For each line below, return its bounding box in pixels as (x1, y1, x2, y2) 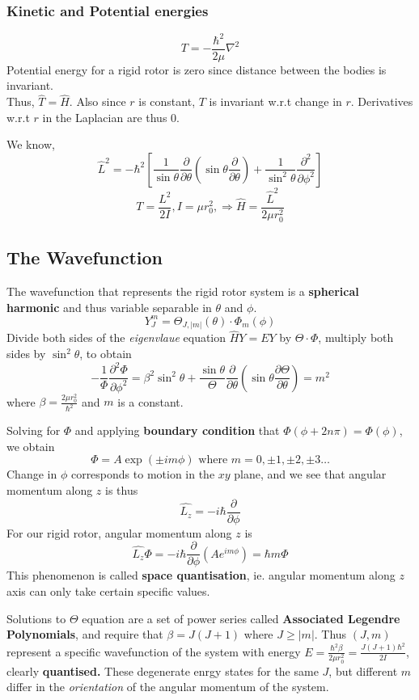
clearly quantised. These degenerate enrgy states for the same (6, 662, 319, 679)
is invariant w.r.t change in (209, 93, 342, 110)
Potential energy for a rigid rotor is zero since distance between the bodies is (6, 61, 387, 78)
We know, (6, 136, 55, 153)
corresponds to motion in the (70, 466, 215, 483)
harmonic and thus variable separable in (6, 298, 212, 315)
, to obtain (79, 345, 132, 362)
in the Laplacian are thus (42, 108, 167, 125)
